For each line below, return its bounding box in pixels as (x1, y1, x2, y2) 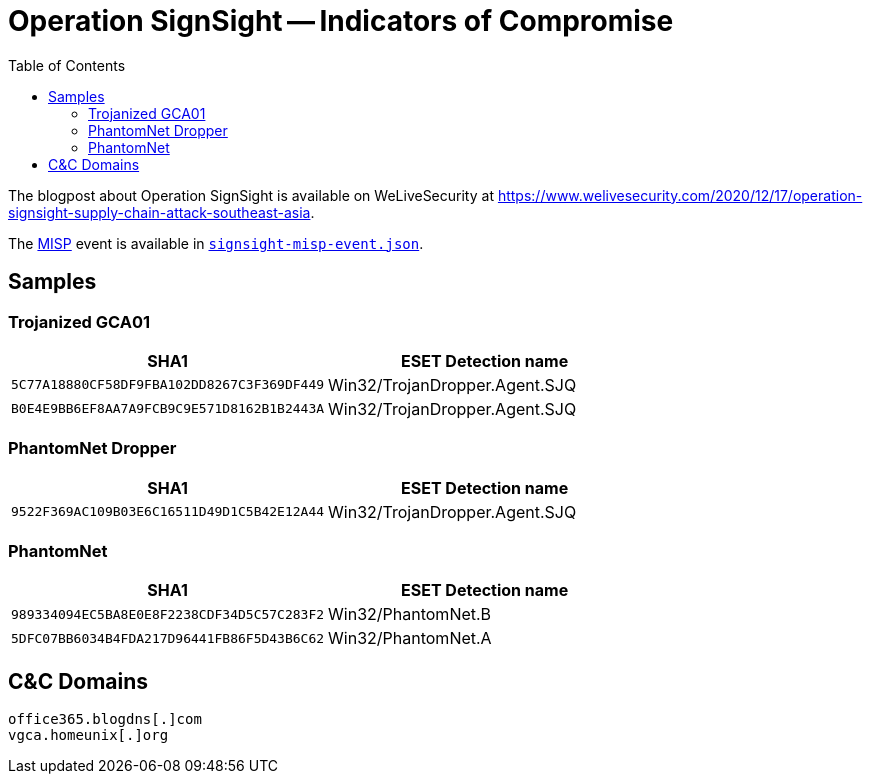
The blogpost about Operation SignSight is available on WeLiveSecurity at (8, 186, 494, 204)
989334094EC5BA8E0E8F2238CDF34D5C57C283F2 (11, 606, 325, 622)
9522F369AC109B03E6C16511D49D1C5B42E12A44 (11, 504, 325, 520)
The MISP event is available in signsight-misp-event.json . (8, 234, 424, 252)
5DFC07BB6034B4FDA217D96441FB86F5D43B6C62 (11, 630, 325, 646)
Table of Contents (8, 56, 126, 74)
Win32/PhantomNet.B (328, 604, 492, 625)
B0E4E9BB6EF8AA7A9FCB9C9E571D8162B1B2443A (11, 401, 325, 417)
